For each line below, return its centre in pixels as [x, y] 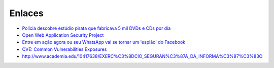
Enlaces [27, 13]
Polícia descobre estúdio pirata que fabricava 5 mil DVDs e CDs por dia [96, 28]
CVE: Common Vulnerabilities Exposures [64, 49]
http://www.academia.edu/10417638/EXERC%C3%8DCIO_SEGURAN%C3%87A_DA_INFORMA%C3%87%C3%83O [142, 56]
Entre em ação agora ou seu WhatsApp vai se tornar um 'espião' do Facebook [104, 42]
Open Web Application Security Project [63, 35]
